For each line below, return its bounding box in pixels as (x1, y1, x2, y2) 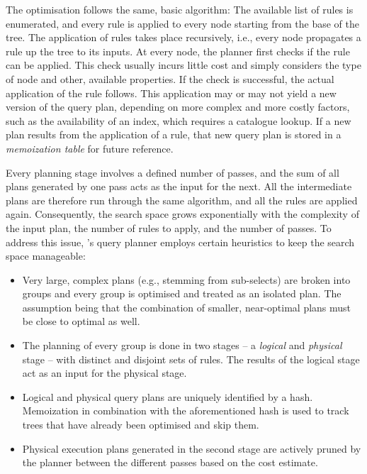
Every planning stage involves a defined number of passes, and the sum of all (6, 165, 339, 180)
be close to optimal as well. (22, 314, 140, 329)
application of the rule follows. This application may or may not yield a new (6, 85, 337, 100)
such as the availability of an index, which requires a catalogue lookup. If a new (6, 113, 351, 128)
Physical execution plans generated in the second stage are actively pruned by (22, 441, 361, 456)
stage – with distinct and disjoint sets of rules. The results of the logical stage (22, 351, 360, 366)
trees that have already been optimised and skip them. (22, 417, 259, 432)
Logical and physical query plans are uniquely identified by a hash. (22, 389, 313, 404)
